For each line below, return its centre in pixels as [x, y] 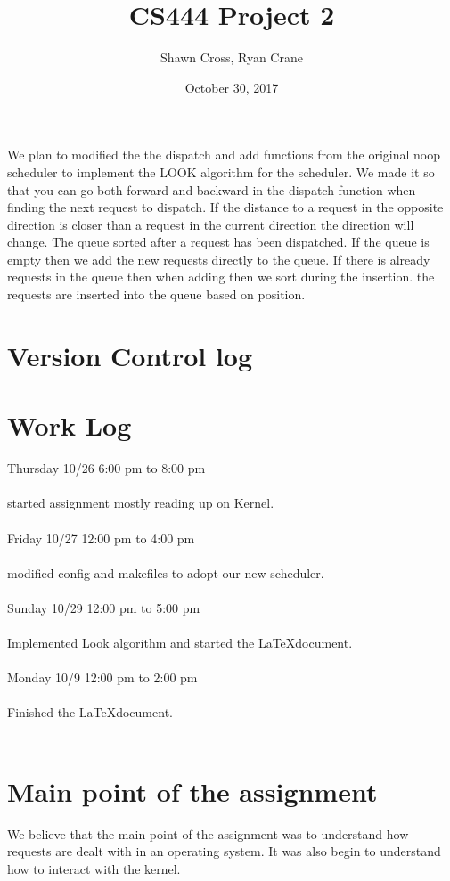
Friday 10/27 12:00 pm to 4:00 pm [101, 538]
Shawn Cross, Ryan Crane [232, 57]
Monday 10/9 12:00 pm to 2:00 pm [102, 677]
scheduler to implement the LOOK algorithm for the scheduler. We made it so [221, 171]
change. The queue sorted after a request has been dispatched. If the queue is [218, 242]
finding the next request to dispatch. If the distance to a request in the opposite [225, 207]
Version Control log [130, 355]
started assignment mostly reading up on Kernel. [141, 503]
